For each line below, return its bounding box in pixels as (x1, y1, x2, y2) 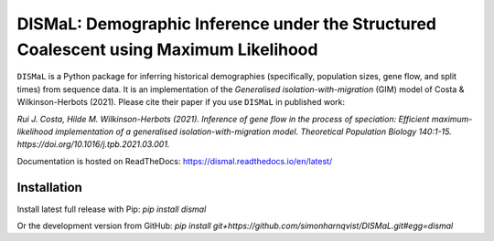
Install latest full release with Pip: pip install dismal (16, 204, 207, 215)
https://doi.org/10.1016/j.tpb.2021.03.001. (16, 139, 170, 150)
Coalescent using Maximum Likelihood (16, 39, 318, 59)
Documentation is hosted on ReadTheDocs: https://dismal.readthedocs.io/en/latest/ (16, 155, 333, 166)
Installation (16, 179, 82, 195)
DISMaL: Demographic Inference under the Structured (16, 14, 436, 34)
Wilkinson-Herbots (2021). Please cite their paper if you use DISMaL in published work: (16, 97, 345, 108)
